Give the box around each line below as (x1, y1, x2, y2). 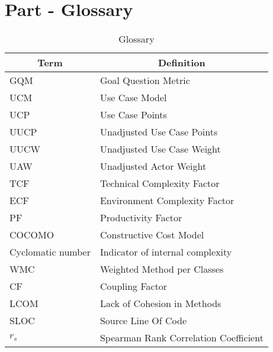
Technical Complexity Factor (99, 176, 220, 190)
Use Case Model (99, 91, 167, 105)
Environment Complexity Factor (99, 193, 235, 208)
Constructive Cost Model (99, 228, 204, 242)
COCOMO (9, 228, 54, 242)
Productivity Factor (99, 211, 182, 225)
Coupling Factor (99, 279, 168, 293)
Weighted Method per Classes (99, 262, 224, 276)
